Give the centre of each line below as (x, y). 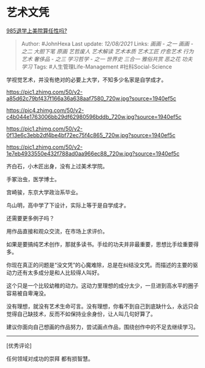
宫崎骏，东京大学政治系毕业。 (44, 192)
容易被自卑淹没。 (28, 293)
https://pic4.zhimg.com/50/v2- (45, 110)
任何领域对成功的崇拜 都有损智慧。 (50, 358)
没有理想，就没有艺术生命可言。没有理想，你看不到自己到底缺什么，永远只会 (103, 306)
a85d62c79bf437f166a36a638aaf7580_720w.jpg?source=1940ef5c (91, 98)
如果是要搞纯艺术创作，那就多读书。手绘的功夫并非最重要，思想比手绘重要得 (103, 244)
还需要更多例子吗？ (31, 218)
